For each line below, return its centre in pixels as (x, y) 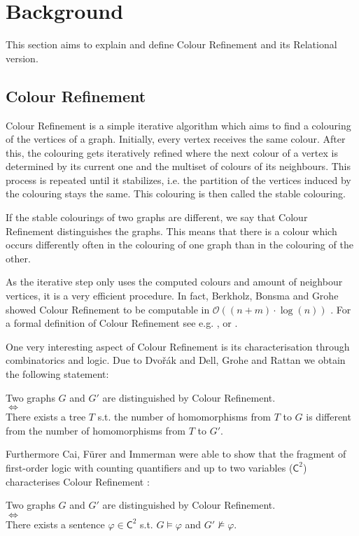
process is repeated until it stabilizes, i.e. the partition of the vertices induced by (178, 179)
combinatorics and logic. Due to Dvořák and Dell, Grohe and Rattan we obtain (176, 360)
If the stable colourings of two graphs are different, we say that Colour (157, 217)
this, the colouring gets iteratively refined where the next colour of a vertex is (172, 152)
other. (18, 258)
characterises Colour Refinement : (78, 481)
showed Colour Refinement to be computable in (108, 309)
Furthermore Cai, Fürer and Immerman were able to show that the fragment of (176, 454)
